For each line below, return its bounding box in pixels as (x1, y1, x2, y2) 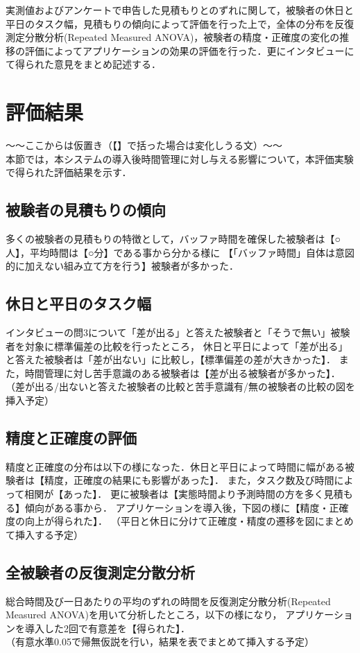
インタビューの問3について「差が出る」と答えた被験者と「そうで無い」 (6, 325, 331, 340)
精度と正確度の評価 (6, 427, 137, 449)
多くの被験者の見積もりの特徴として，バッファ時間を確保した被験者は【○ (6, 232, 341, 246)
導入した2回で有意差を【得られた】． (24, 620, 190, 635)
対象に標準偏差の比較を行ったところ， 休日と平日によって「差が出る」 (24, 338, 348, 353)
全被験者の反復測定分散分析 (6, 561, 195, 582)
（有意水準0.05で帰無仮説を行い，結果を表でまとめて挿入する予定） (6, 634, 314, 649)
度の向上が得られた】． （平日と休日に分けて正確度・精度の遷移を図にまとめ (6, 514, 354, 528)
